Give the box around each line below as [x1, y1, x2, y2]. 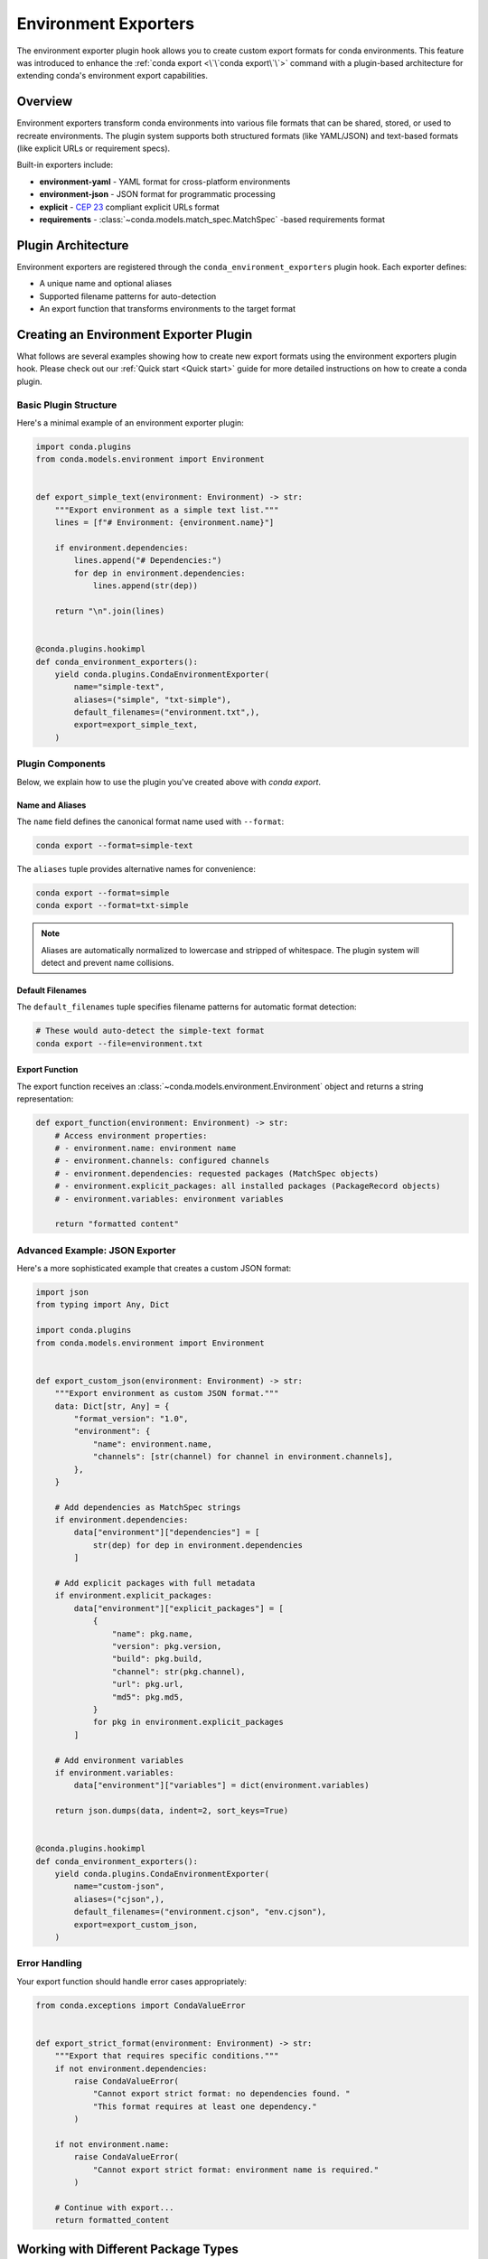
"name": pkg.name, [111, 1628, 193, 1639]
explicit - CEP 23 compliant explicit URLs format [39, 202, 221, 212]
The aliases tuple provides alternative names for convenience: [16, 863, 257, 874]
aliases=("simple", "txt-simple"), [73, 694, 232, 705]
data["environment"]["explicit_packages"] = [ [73, 1603, 284, 1613]
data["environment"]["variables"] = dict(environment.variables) [73, 1780, 370, 1791]
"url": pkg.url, [111, 1679, 184, 1690]
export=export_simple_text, [73, 719, 199, 730]
